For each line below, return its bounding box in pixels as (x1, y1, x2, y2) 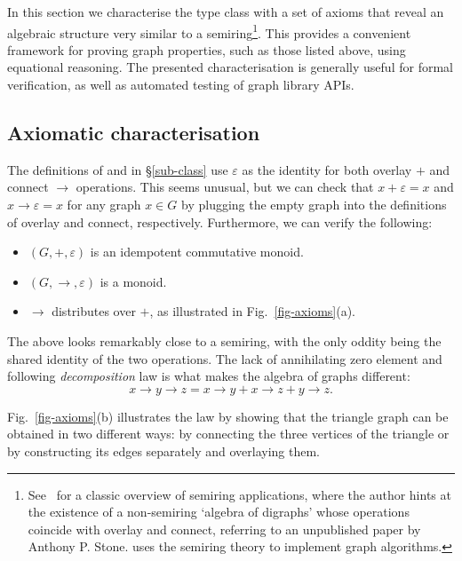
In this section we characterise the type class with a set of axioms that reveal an (7, 3, 444, 20)
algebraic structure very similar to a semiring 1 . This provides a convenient (7, 20, 411, 42)
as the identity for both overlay (242, 160, 412, 178)
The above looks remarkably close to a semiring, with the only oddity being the (7, 331, 442, 350)
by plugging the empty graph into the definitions (181, 195, 447, 214)
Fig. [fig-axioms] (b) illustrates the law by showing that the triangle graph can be (7, 407, 449, 425)
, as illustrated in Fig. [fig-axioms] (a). (149, 302, 356, 320)
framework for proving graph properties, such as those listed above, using (7, 40, 406, 59)
